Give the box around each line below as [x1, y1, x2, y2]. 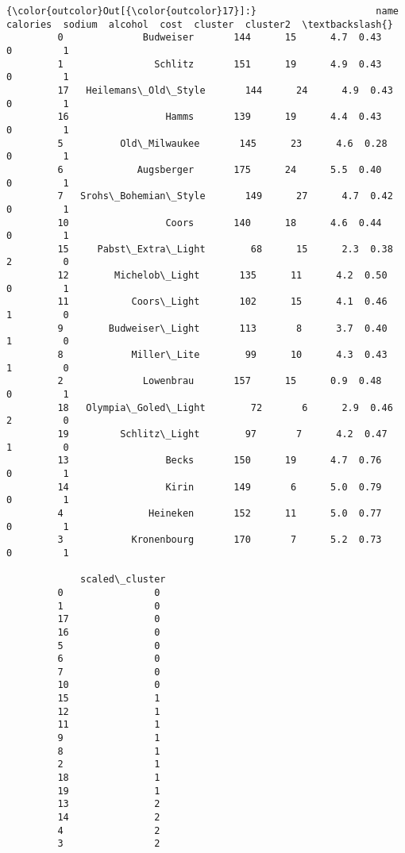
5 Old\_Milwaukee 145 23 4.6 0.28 [57, 137, 388, 149]
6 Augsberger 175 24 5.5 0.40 [57, 163, 382, 175]
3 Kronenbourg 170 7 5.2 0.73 [57, 534, 382, 546]
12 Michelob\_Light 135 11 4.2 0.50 [57, 270, 388, 282]
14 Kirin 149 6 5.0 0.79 [57, 481, 382, 493]
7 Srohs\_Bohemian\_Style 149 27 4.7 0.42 [57, 190, 393, 202]
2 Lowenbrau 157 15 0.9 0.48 [57, 375, 382, 387]
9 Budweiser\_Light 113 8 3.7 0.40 [57, 322, 388, 334]
